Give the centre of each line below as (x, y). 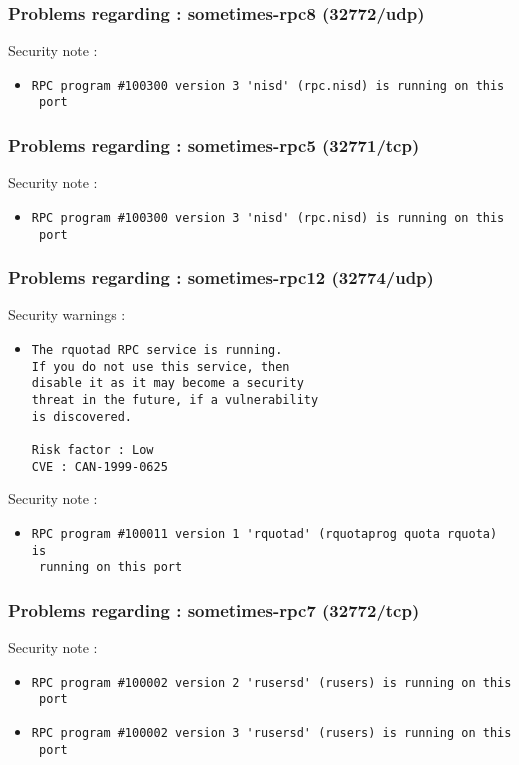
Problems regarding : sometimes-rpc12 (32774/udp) (221, 277)
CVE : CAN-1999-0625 (99, 466)
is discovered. (82, 416)
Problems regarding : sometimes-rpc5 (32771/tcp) (214, 145)
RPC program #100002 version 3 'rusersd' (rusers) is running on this (271, 733)
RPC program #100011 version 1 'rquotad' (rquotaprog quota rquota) (264, 533)
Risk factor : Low (92, 450)
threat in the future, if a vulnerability (175, 400)
